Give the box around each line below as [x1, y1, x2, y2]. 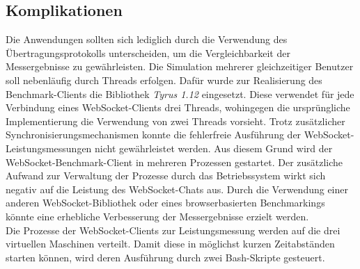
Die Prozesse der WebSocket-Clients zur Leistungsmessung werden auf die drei [6, 222, 341, 237]
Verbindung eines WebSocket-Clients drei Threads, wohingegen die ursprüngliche [6, 100, 350, 115]
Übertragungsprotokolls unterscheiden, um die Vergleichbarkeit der [6, 45, 290, 60]
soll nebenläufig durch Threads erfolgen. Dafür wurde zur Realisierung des [6, 72, 322, 87]
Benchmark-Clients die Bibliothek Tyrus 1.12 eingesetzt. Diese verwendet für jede [6, 86, 354, 101]
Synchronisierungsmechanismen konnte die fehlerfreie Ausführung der [6, 127, 302, 142]
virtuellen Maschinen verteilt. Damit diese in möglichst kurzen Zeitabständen [6, 236, 335, 251]
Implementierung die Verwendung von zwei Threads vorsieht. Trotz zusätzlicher [6, 113, 345, 128]
